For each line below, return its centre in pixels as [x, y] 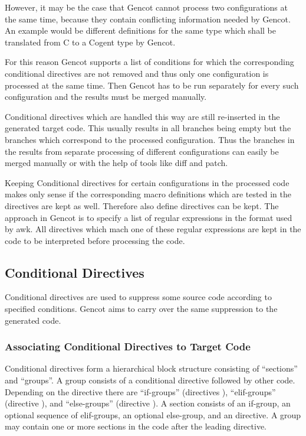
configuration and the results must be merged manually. [106, 97]
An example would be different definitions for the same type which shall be [140, 30]
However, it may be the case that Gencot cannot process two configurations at [146, 7]
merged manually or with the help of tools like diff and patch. [116, 163]
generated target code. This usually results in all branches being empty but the [148, 128]
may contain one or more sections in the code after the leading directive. [136, 426]
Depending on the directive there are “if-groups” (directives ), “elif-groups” [140, 391]
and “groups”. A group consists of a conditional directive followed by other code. [150, 380]
